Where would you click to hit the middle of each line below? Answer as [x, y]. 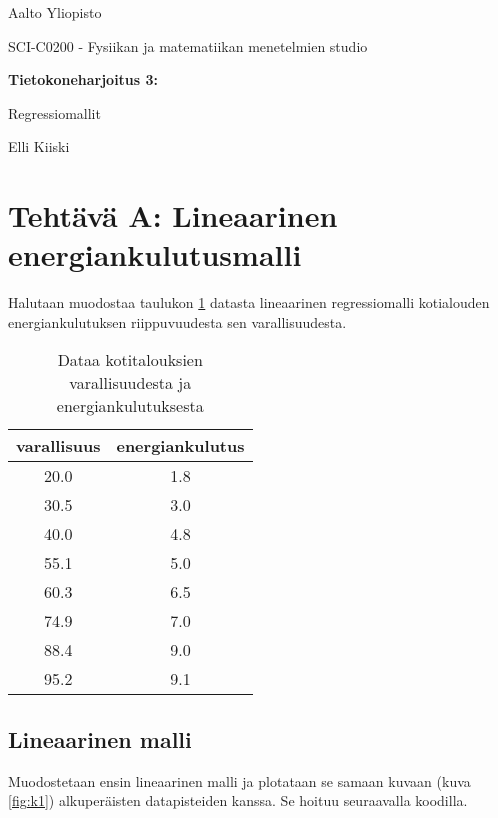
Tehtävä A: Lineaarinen [173, 215]
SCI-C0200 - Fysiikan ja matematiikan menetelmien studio [188, 45]
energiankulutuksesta [130, 406]
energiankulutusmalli [155, 254]
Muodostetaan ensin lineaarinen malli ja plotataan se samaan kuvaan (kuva [239, 780]
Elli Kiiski [39, 146]
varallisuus [58, 446]
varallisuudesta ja [130, 383]
